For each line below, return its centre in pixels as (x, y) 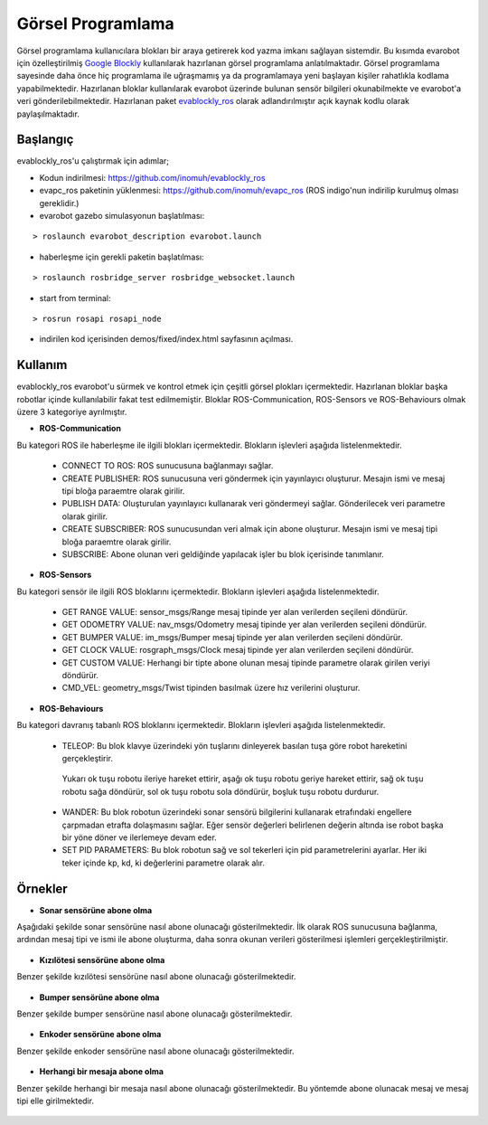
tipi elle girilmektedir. (56, 1101)
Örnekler (42, 889)
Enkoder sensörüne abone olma (100, 1035)
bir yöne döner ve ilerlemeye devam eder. (139, 837)
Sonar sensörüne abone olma (96, 910)
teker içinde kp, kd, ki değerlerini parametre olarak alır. (164, 863)
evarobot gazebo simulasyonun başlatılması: (122, 215)
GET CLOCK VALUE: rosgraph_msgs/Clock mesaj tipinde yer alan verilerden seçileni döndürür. (238, 650)
